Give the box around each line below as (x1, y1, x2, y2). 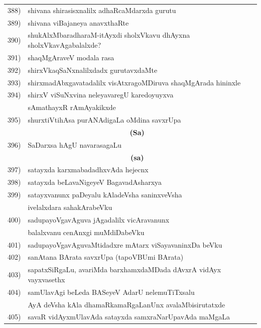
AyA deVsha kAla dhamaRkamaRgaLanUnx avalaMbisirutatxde (28, 299, 225, 309)
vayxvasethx (28, 274, 65, 284)
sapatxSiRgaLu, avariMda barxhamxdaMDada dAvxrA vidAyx (28, 264, 221, 275)
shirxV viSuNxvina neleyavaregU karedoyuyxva (28, 89, 174, 100)
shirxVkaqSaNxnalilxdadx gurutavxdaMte (28, 64, 158, 75)
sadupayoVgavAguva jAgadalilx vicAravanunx (28, 214, 170, 225)
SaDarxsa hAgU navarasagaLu (28, 139, 121, 150)
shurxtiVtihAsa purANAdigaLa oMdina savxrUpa (28, 115, 181, 125)
